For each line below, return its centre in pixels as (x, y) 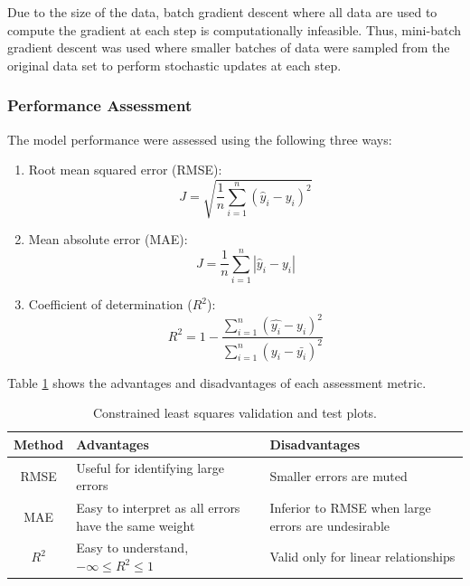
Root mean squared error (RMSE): (125, 170)
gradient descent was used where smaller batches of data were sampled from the (229, 47)
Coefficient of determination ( (110, 304)
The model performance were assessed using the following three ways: (200, 139)
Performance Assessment (100, 105)
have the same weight (136, 525)
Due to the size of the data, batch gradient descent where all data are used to (222, 12)
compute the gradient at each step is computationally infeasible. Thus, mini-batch (235, 29)
